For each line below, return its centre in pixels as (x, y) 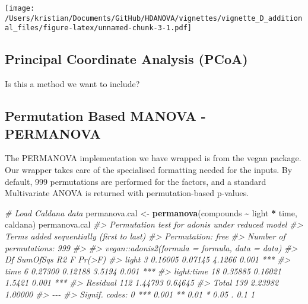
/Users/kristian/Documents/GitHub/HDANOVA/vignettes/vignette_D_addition (154, 18)
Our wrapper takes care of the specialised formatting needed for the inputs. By (149, 169)
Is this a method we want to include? (72, 84)
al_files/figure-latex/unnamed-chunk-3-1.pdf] (98, 28)
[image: (20, 8)
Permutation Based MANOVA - (105, 116)
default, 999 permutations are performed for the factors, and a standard (136, 181)
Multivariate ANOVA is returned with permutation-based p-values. (127, 193)
